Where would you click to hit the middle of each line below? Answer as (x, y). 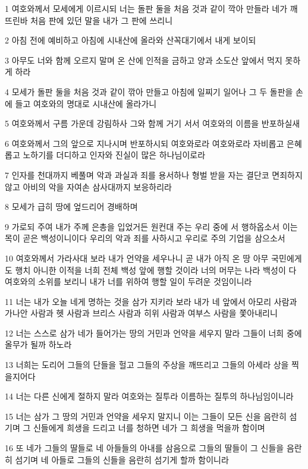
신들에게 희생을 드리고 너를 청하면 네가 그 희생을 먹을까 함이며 (149, 428)
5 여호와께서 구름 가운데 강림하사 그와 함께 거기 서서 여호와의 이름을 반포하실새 (153, 123)
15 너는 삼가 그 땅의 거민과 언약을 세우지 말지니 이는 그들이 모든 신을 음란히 (146, 416)
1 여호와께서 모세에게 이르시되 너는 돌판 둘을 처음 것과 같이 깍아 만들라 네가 (146, 8)
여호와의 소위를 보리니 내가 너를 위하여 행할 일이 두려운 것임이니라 (128, 281)
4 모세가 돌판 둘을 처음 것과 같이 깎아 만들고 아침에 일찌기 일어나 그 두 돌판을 (149, 91)
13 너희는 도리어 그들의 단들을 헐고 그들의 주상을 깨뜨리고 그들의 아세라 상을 (147, 365)
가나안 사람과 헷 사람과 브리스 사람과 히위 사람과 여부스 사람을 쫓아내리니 (141, 313)
